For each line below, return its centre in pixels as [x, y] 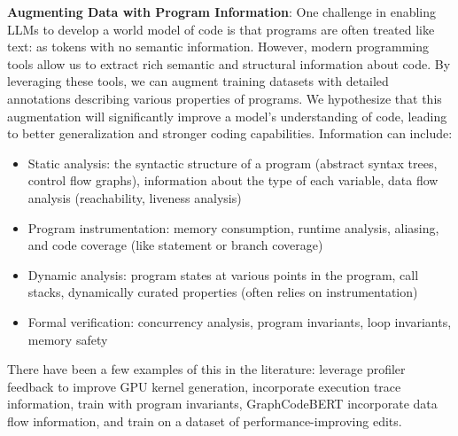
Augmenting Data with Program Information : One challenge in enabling [222, 12]
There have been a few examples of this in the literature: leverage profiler [206, 369]
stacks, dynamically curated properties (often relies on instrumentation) [223, 292]
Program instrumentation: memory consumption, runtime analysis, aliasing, [233, 227]
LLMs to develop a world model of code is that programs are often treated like [221, 29]
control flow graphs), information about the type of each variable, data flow [233, 180]
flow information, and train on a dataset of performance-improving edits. [205, 420]
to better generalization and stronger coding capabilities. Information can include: [230, 133]
